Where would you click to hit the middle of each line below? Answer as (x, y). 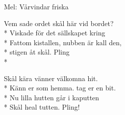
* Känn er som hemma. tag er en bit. (60, 88)
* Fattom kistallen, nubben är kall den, (63, 42)
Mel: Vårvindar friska (36, 6)
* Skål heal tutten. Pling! (42, 107)
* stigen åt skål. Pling (37, 52)
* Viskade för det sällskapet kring (55, 33)
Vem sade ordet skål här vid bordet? (59, 23)
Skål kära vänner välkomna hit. (51, 78)
